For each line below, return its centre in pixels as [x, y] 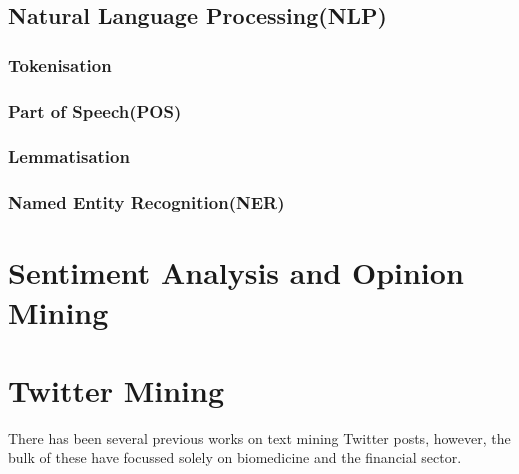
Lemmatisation [69, 156]
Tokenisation [60, 64]
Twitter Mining [116, 389]
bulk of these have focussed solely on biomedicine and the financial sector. [235, 457]
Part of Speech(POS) [95, 110]
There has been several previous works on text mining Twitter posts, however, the [259, 437]
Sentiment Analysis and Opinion [236, 272]
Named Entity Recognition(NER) [146, 202]
